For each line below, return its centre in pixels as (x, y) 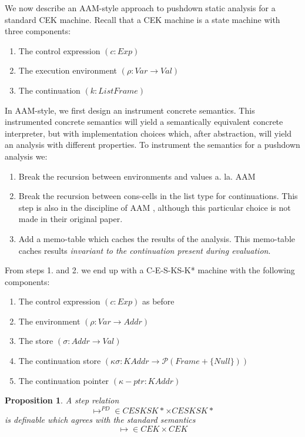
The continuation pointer (64, 380)
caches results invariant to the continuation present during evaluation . (145, 250)
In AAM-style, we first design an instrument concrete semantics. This (130, 110)
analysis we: (26, 156)
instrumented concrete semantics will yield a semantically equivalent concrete (144, 122)
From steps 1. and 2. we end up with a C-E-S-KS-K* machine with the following (150, 270)
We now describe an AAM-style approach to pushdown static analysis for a (140, 8)
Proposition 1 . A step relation (62, 400)
